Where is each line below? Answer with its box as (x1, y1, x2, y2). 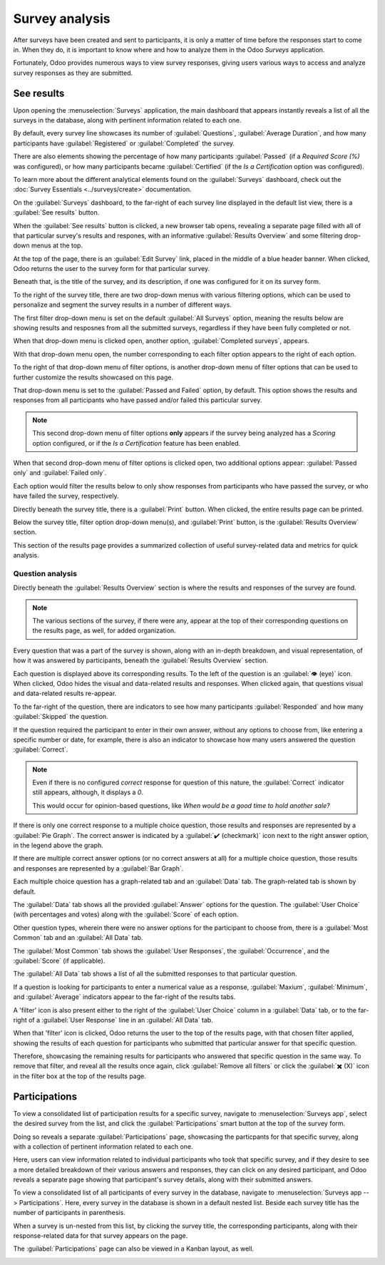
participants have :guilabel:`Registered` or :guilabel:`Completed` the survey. (13, 139, 235, 148)
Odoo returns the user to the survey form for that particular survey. (13, 265, 210, 273)
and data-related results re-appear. (13, 689, 117, 698)
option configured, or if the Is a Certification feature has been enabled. (32, 439, 241, 447)
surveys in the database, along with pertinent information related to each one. (13, 116, 242, 125)
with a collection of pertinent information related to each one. (13, 1142, 193, 1151)
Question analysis (13, 568, 78, 578)
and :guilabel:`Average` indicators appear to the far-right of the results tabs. (13, 993, 236, 1001)
